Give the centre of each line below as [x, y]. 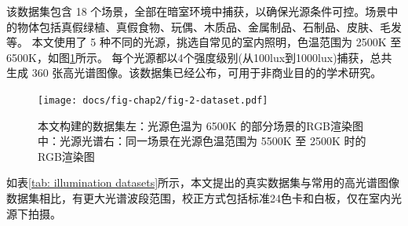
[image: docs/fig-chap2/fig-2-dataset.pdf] [153, 100]
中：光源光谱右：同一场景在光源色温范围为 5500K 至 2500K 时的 [202, 141]
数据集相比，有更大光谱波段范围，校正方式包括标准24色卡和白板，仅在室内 [199, 198]
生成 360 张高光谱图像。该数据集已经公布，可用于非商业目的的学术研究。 [194, 73]
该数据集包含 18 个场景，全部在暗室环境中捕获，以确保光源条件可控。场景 [197, 11]
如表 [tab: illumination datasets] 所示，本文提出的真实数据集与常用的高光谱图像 [203, 182]
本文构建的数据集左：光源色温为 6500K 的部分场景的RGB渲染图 [201, 125]
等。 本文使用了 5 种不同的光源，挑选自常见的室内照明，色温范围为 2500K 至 [204, 42]
